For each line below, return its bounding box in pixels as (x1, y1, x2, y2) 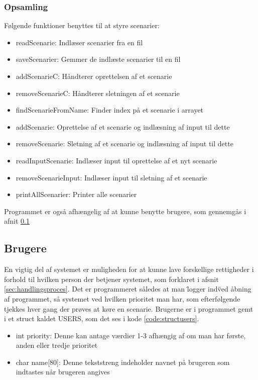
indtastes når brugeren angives (16, 366, 110, 377)
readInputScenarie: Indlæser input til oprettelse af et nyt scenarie (16, 155, 217, 165)
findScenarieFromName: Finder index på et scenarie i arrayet (16, 105, 204, 115)
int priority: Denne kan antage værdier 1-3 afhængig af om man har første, (16, 330, 246, 340)
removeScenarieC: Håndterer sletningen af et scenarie (16, 87, 180, 98)
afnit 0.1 (4, 216, 30, 226)
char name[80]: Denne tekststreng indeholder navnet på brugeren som (16, 356, 230, 367)
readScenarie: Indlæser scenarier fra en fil (16, 37, 143, 47)
